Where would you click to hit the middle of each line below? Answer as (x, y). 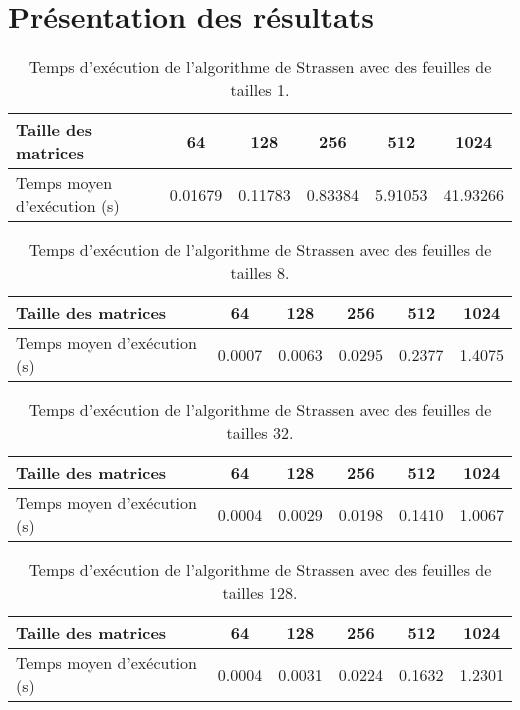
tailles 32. (260, 433)
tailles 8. (260, 273)
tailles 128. (260, 593)
